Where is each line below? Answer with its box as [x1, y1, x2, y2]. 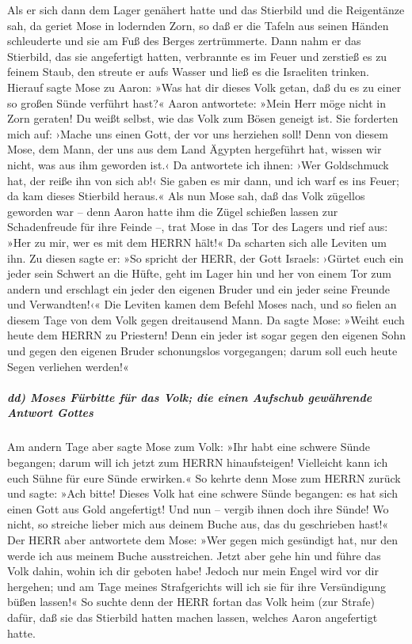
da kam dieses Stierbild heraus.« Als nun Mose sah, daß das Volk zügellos [7, 188, 365, 204]
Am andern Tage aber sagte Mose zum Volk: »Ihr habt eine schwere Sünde [7, 438, 371, 455]
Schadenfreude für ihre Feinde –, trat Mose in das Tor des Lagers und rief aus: [7, 218, 388, 235]
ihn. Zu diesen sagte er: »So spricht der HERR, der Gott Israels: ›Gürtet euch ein [7, 249, 404, 266]
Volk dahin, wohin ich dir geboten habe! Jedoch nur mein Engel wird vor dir [7, 563, 379, 579]
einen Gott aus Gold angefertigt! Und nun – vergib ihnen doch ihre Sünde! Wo [7, 500, 389, 517]
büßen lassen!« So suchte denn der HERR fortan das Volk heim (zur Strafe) [7, 593, 375, 610]
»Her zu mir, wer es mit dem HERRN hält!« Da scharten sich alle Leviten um [7, 233, 387, 250]
